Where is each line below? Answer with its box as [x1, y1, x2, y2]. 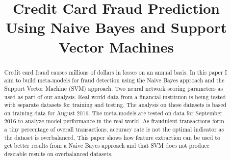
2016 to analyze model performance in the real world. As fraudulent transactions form [4, 117, 224, 125]
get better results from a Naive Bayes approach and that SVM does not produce [4, 141, 209, 150]
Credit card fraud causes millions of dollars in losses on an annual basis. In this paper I [4, 68, 227, 76]
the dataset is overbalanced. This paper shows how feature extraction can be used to [4, 133, 220, 141]
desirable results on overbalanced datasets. [4, 150, 113, 158]
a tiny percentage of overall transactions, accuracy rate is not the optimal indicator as [4, 125, 224, 133]
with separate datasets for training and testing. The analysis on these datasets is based [4, 101, 227, 109]
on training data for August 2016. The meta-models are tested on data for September [4, 108, 223, 117]
